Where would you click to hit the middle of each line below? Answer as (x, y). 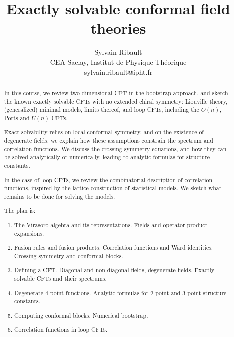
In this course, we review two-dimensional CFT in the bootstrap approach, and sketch (116, 93)
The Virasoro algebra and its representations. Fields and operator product (111, 225)
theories (118, 28)
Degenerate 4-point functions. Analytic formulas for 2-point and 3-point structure (121, 293)
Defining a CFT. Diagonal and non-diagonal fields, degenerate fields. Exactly (115, 270)
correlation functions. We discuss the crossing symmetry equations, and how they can (115, 149)
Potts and (17, 118)
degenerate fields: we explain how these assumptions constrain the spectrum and (109, 141)
